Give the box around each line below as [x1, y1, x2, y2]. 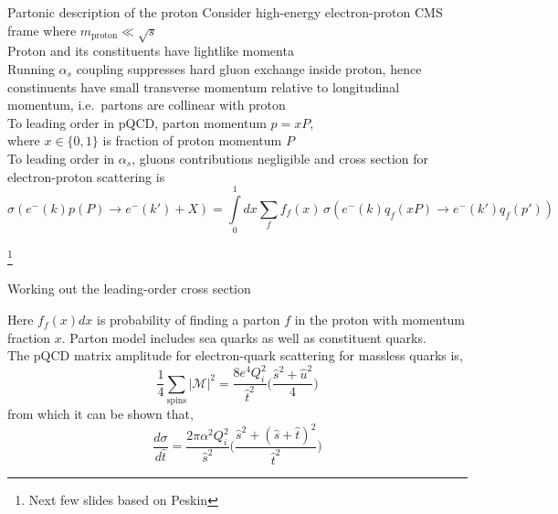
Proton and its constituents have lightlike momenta [7, 41, 294, 60]
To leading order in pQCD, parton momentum [7, 112, 267, 132]
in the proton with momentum [294, 310, 466, 329]
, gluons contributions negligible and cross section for [132, 148, 429, 167]
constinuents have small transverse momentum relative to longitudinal [7, 77, 400, 96]
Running [7, 59, 55, 78]
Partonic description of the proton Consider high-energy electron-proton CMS [7, 3, 443, 21]
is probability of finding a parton [97, 310, 280, 329]
